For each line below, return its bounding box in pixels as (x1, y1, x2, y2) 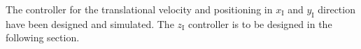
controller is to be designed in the (188, 16, 332, 31)
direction (318, 2, 355, 16)
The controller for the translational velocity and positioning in (6, 2, 273, 16)
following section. (6, 30, 80, 45)
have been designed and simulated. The (6, 16, 174, 31)
